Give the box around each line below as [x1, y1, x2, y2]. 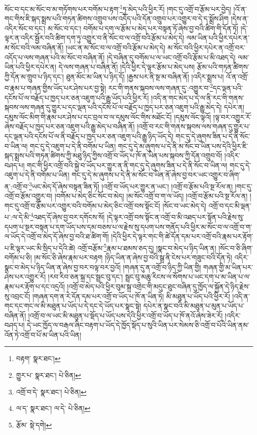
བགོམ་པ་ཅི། [4, 252, 32, 263]
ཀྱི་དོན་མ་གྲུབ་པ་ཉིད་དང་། [4, 71, 64, 81]
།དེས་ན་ [231, 13, 249, 24]
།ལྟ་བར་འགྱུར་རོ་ [213, 111, 252, 122]
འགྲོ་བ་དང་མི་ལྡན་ [208, 200, 252, 210]
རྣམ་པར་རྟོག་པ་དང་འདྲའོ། [4, 281, 65, 291]
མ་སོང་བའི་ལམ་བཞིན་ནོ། [4, 42, 64, 53]
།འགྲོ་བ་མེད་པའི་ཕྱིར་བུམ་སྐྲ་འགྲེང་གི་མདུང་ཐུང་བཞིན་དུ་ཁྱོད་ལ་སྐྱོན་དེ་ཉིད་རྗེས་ [67, 281, 250, 291]
